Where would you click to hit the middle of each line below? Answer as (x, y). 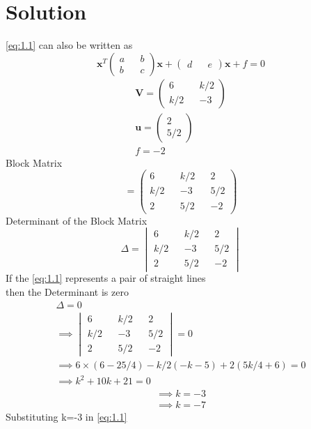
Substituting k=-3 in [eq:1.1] (66, 416)
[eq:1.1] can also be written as (69, 45)
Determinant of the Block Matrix (77, 220)
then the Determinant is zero (67, 292)
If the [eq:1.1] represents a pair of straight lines (106, 278)
